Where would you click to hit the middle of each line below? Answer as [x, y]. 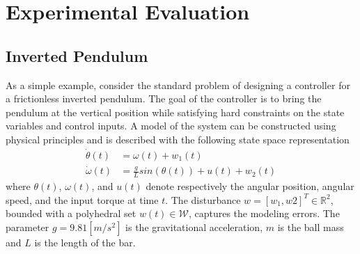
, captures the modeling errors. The [264, 213]
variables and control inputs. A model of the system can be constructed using [171, 126]
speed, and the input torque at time [82, 199]
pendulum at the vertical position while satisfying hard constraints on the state [175, 112]
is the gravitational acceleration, [194, 227]
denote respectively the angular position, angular [250, 185]
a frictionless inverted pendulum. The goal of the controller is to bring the [164, 98]
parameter [28, 227]
